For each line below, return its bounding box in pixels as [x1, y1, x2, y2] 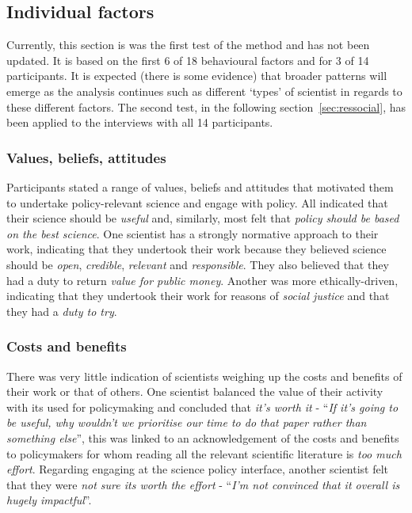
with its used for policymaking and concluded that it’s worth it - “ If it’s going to [6, 398, 399, 415]
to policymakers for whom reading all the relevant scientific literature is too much [6, 445, 402, 462]
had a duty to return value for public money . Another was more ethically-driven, [6, 272, 399, 288]
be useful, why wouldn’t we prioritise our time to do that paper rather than [6, 414, 367, 431]
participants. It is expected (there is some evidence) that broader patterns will [6, 67, 387, 84]
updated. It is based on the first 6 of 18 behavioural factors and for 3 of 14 [6, 51, 369, 68]
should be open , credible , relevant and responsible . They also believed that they [6, 256, 389, 272]
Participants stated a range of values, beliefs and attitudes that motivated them [6, 178, 394, 195]
